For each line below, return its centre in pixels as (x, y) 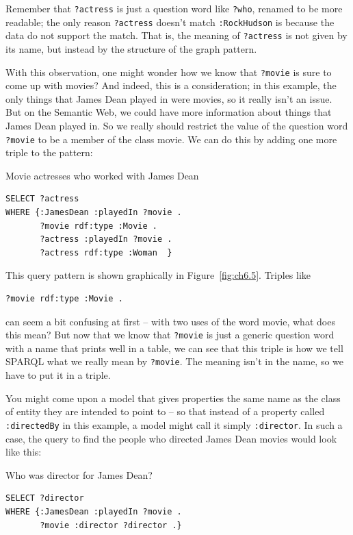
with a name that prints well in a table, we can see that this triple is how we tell (174, 348)
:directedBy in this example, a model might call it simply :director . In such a (174, 424)
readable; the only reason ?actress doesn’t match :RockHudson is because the (170, 22)
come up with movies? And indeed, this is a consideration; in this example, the (171, 85)
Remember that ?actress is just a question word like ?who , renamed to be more (174, 8)
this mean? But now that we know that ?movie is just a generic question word (170, 335)
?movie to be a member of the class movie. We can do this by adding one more (171, 139)
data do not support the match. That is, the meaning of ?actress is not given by (176, 35)
